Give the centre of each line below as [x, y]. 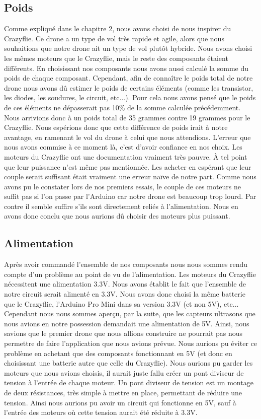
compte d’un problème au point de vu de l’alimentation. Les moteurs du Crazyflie [130, 274]
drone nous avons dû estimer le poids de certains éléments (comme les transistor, [129, 87]
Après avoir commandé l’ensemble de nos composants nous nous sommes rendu [126, 264]
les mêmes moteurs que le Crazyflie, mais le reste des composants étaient [116, 58]
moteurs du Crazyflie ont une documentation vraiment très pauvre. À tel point [126, 156]
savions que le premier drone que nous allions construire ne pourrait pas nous [123, 333]
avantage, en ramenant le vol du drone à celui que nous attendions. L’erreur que [127, 137]
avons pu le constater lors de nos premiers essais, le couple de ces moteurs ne [123, 186]
